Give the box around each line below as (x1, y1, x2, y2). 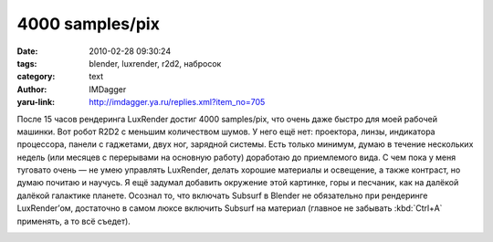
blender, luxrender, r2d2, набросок (89, 58, 222, 68)
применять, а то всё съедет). (16, 216, 131, 226)
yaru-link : (16, 97, 55, 108)
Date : (16, 46, 38, 57)
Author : (16, 83, 47, 95)
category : (16, 71, 56, 82)
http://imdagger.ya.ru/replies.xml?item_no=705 (89, 97, 266, 108)
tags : (16, 58, 37, 68)
